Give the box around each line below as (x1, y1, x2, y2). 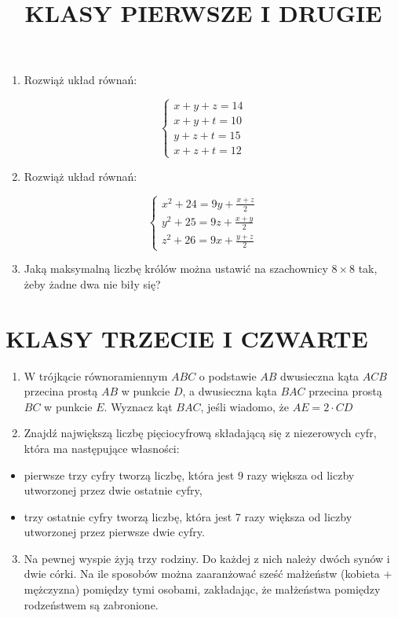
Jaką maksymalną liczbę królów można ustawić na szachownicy (24, 260, 328, 277)
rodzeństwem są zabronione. (24, 596, 159, 612)
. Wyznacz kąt (104, 398, 173, 414)
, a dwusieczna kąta (182, 383, 277, 399)
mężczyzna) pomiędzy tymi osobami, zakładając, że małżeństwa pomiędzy (24, 581, 381, 598)
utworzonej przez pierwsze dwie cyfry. (24, 524, 205, 540)
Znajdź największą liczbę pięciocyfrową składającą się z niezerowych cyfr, (24, 425, 377, 441)
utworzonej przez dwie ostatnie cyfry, (24, 482, 203, 498)
